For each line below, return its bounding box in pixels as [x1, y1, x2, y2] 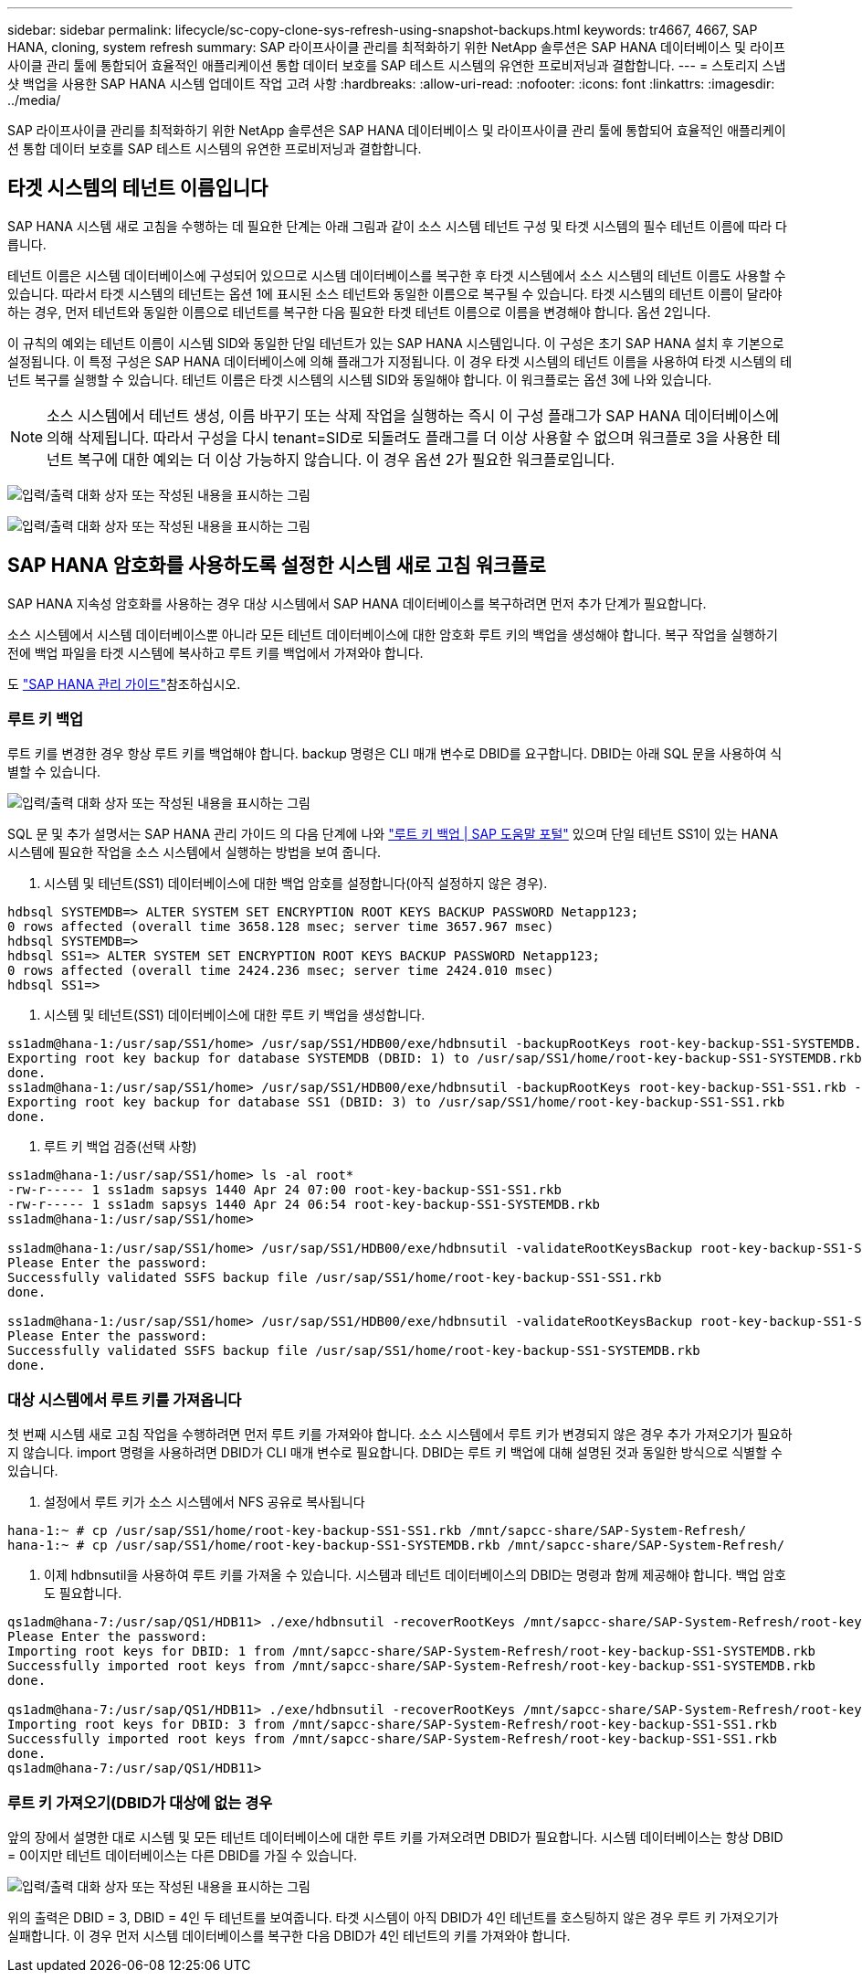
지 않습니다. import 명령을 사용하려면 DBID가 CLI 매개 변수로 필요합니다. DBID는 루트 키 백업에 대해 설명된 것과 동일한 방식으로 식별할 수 [7, 1445, 783, 1461]
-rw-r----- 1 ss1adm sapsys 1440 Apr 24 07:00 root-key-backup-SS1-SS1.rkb [7, 1182, 562, 1198]
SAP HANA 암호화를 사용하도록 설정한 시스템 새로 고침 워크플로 [7, 554, 546, 577]
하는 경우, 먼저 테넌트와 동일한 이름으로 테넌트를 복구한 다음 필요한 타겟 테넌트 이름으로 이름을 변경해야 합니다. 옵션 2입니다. [7, 303, 711, 320]
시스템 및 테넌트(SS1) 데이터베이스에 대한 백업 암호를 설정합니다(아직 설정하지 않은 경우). [44, 875, 548, 892]
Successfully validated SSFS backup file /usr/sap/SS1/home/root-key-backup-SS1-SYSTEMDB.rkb [7, 1343, 700, 1359]
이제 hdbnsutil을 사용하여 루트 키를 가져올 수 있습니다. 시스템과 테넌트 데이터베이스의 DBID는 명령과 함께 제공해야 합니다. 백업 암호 [44, 1567, 786, 1583]
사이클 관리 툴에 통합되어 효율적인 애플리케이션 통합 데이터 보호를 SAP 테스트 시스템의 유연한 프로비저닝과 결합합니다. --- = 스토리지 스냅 [7, 58, 786, 73]
